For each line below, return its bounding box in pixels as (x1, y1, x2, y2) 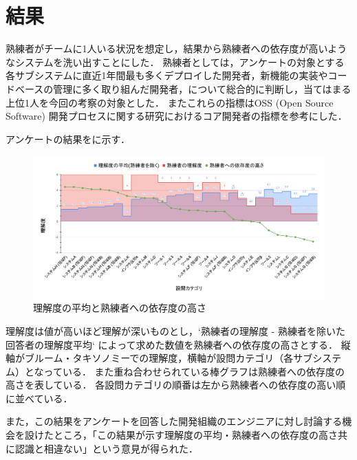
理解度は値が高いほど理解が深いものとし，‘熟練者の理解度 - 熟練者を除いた (6, 323, 345, 338)
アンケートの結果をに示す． (6, 131, 130, 146)
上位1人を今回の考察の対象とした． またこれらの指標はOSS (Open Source (6, 95, 334, 109)
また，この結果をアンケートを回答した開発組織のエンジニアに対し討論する (6, 414, 343, 428)
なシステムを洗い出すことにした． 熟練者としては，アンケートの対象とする (6, 54, 345, 69)
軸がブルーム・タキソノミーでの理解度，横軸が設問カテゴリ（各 (6, 351, 294, 365)
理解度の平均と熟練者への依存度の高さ (33, 300, 206, 315)
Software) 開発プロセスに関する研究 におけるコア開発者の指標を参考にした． (6, 109, 347, 123)
